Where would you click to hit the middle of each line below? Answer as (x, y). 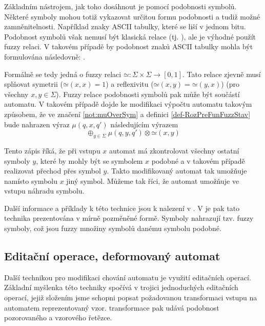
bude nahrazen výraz (37, 124)
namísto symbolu (31, 180)
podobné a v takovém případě (198, 160)
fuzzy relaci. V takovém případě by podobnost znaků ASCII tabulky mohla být (129, 46)
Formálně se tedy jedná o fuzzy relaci (63, 74)
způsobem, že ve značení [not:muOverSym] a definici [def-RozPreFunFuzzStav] (127, 114)
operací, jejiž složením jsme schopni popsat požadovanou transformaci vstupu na (131, 298)
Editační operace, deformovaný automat (112, 256)
